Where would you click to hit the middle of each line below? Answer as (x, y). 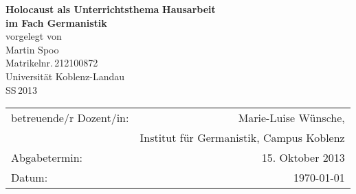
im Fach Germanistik (56, 22)
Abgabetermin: (47, 158)
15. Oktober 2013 (303, 158)
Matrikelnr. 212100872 (52, 63)
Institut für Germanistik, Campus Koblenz (242, 138)
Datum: (30, 178)
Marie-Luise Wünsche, (291, 118)
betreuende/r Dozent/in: (70, 118)
